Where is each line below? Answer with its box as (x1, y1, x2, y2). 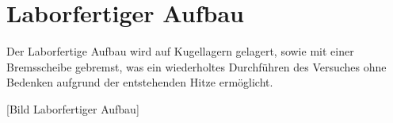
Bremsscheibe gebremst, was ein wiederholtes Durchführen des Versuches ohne (6, 58, 387, 75)
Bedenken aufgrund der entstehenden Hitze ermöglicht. (6, 74, 273, 90)
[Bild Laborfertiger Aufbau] (6, 100, 139, 117)
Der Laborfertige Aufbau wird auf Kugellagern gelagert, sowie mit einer (6, 43, 354, 60)
